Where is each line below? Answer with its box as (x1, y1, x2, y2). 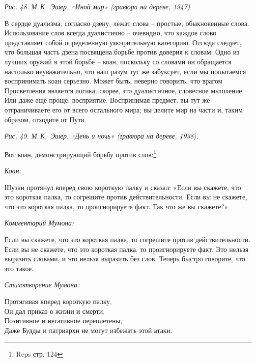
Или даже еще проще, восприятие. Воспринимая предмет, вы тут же (4, 95, 210, 105)
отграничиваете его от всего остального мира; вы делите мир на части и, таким (4, 104, 243, 114)
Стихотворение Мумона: (4, 279, 80, 290)
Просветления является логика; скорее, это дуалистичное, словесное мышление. (4, 85, 244, 95)
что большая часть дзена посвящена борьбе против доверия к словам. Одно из (4, 47, 240, 57)
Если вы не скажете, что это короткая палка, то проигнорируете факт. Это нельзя (4, 244, 249, 254)
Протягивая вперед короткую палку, (4, 296, 112, 306)
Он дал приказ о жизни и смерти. (4, 306, 105, 316)
